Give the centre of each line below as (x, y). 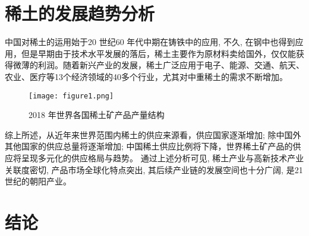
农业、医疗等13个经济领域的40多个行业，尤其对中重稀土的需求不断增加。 (146, 76)
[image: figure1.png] (71, 96)
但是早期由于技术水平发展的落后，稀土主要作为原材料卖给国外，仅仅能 (158, 53)
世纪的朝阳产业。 (38, 181)
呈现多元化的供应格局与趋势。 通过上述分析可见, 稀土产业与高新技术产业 (163, 157)
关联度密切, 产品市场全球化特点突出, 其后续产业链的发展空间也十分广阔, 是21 (154, 169)
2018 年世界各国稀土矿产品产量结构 (97, 115)
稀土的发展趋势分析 (80, 13)
